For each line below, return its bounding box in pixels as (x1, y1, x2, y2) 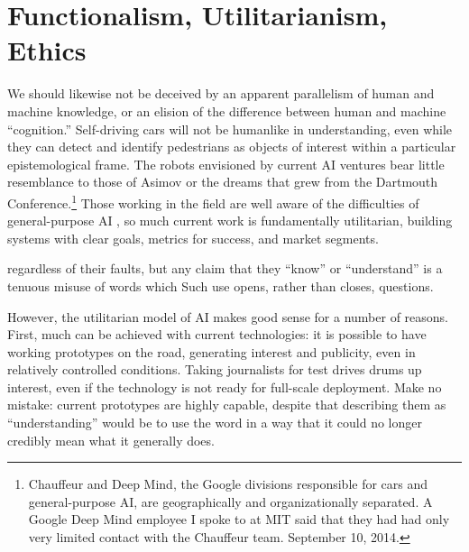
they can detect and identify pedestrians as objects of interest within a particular (7, 137, 456, 156)
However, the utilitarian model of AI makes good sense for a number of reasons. (7, 307, 448, 326)
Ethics (7, 32, 87, 69)
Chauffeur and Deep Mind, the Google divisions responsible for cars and (28, 474, 428, 493)
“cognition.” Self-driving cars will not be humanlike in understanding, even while (7, 119, 453, 138)
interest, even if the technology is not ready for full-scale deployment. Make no (7, 377, 442, 396)
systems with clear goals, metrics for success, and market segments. (7, 228, 379, 247)
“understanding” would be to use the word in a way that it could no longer (7, 413, 422, 432)
